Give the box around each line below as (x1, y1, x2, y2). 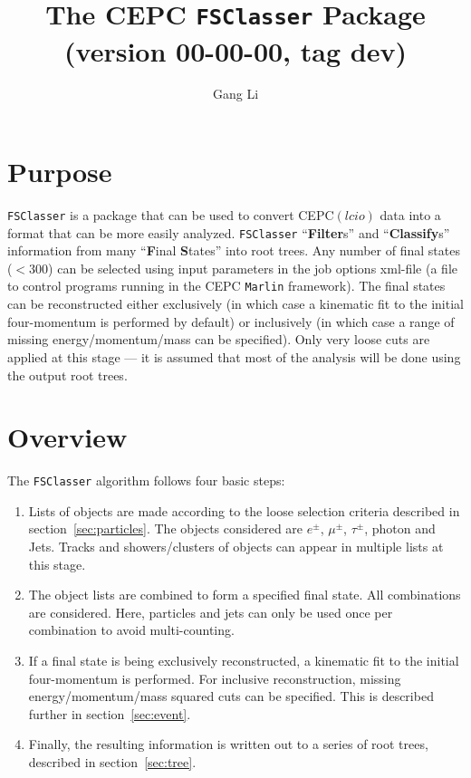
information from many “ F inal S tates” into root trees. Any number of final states (7, 241, 460, 260)
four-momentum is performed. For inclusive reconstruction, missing (28, 668, 401, 687)
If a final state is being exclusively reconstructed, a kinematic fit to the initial (28, 651, 459, 670)
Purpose (7, 153, 112, 190)
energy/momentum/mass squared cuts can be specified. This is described (28, 687, 434, 706)
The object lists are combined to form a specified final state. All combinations (28, 585, 461, 604)
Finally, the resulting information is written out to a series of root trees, (28, 735, 428, 754)
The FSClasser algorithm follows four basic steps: (7, 471, 285, 490)
